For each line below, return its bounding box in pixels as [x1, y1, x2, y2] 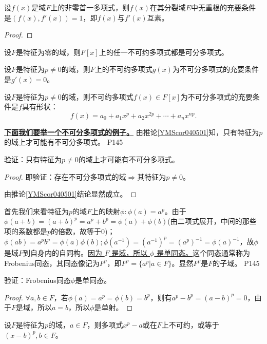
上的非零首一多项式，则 [50, 2, 130, 12]
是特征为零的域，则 [16, 46, 81, 57]
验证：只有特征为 [4, 154, 62, 165]
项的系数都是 [4, 225, 47, 236]
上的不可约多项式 [94, 64, 152, 74]
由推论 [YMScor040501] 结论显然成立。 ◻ [4, 188, 137, 199]
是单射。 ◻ [94, 302, 133, 313]
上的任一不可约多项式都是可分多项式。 [99, 46, 228, 57]
